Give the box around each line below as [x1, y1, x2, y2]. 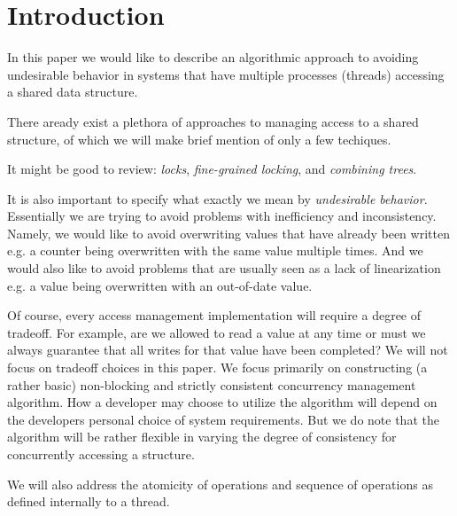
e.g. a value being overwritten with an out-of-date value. [7, 276, 313, 294]
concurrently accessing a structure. [7, 445, 195, 463]
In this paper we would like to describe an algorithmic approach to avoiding [7, 48, 419, 66]
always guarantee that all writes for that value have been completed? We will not [7, 340, 448, 359]
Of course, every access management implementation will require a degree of [7, 306, 422, 324]
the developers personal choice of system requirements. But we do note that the [7, 410, 439, 428]
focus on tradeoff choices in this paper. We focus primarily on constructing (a [7, 358, 428, 377]
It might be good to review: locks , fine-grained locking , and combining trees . [7, 160, 417, 178]
